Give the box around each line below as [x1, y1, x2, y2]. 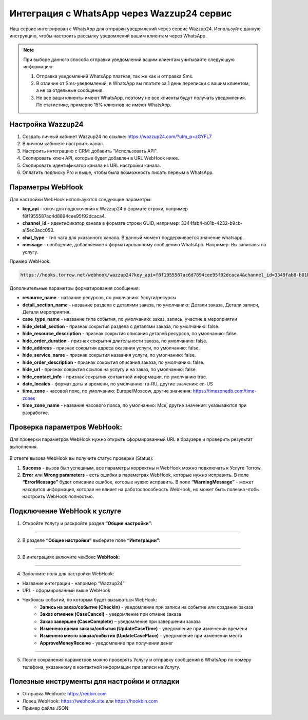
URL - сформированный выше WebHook [22, 588, 110, 594]
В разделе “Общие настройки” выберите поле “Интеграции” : [22, 537, 161, 543]
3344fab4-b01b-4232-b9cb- [181, 220, 243, 226]
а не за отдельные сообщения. [36, 87, 104, 93]
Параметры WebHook [9, 183, 84, 191]
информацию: [23, 64, 54, 70]
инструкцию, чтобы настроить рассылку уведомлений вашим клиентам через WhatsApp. [9, 32, 207, 38]
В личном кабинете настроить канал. [22, 141, 104, 147]
